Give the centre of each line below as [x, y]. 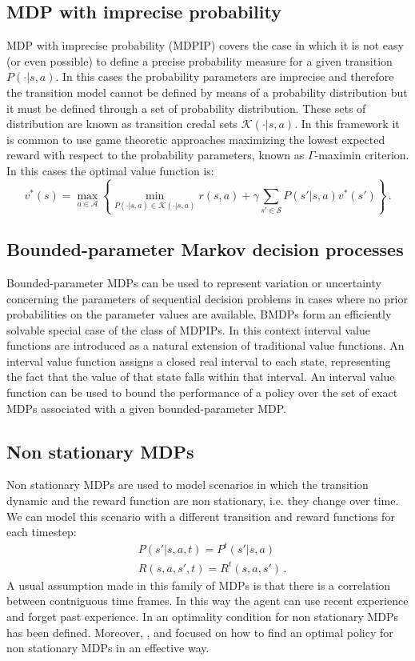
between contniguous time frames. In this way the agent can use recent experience [207, 601]
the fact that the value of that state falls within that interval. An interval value [201, 377]
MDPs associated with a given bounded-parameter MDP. [146, 408]
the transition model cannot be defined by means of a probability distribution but [207, 92]
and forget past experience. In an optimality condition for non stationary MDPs [203, 617]
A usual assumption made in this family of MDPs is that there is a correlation [199, 585]
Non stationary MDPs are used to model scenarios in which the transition [188, 485]
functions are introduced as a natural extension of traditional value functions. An [206, 345]
